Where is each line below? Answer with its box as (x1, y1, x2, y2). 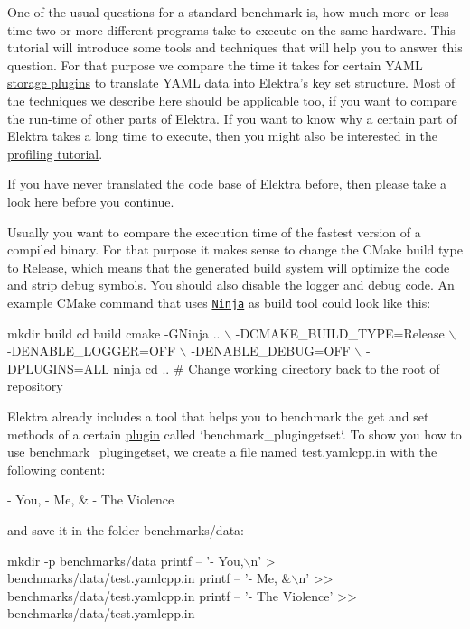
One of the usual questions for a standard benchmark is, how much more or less (7, 3, 449, 21)
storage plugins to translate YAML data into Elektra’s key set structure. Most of (7, 73, 456, 92)
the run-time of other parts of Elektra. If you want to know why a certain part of (7, 108, 457, 127)
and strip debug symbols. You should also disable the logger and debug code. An (7, 275, 455, 294)
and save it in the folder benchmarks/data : (7, 520, 244, 539)
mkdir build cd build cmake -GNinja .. (7, 323, 221, 342)
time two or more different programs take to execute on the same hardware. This (7, 20, 456, 39)
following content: (7, 459, 106, 478)
